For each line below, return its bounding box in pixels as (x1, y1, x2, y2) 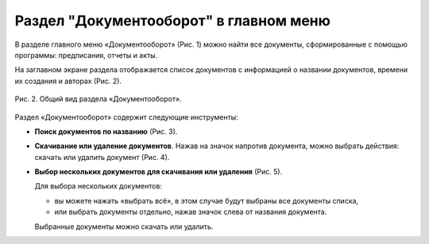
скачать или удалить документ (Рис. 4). (34, 152, 170, 162)
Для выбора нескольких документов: (34, 181, 163, 191)
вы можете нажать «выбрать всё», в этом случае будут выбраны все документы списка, (54, 196, 359, 205)
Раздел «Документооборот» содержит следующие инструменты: (14, 112, 238, 122)
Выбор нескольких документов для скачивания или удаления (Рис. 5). (34, 167, 283, 177)
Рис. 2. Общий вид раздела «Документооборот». (14, 94, 182, 104)
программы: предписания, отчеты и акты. (14, 50, 158, 59)
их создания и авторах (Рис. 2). (14, 76, 122, 86)
